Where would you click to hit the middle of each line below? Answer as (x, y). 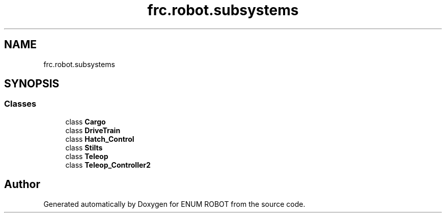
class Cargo (86, 121)
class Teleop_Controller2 (108, 165)
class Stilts (84, 147)
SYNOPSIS (32, 84)
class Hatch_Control (100, 139)
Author (22, 184)
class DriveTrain (93, 130)
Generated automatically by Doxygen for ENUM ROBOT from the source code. (174, 204)
